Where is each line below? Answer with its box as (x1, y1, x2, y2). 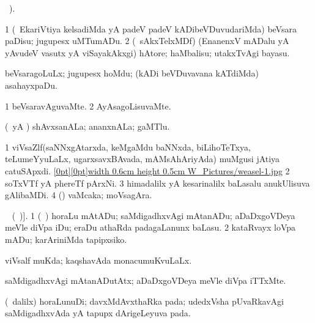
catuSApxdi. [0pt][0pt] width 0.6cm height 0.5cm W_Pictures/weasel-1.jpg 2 (5, 164, 290, 177)
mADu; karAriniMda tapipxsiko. (5, 232, 127, 245)
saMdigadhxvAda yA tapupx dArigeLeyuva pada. (5, 306, 191, 319)
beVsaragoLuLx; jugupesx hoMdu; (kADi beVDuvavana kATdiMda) (5, 67, 259, 80)
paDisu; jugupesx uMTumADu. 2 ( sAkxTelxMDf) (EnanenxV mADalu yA (5, 34, 289, 47)
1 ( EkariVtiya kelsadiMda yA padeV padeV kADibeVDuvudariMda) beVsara (5, 22, 297, 35)
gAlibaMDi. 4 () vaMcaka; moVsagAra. (5, 188, 152, 201)
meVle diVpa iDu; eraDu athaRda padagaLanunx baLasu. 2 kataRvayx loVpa (5, 221, 296, 234)
